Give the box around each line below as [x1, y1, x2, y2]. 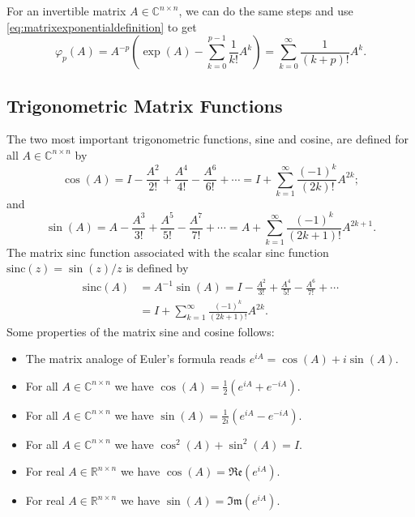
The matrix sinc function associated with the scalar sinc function [6, 243, 329, 260]
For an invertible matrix [6, 2, 126, 19]
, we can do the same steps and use [178, 2, 353, 19]
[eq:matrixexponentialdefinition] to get [6, 18, 197, 35]
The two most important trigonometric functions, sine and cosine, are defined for [6, 130, 409, 147]
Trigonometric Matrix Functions [6, 92, 283, 117]
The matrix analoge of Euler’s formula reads [25, 350, 246, 367]
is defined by [126, 259, 189, 276]
